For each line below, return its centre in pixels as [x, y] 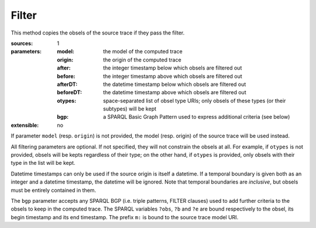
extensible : [25, 125]
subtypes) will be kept [130, 109]
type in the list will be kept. [43, 163]
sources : [22, 43]
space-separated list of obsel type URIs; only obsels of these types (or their [195, 101]
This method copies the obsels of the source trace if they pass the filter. [98, 33]
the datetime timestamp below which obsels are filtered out [175, 84]
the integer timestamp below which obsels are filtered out [173, 68]
